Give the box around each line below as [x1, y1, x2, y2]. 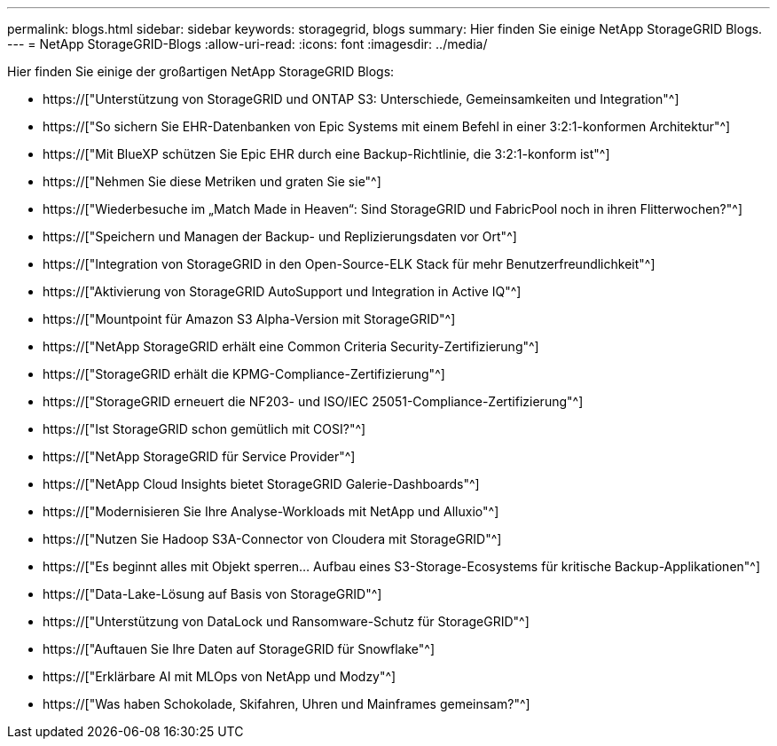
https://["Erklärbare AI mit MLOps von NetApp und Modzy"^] [43, 669, 396, 684]
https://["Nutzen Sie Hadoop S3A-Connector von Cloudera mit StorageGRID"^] [43, 531, 502, 546]
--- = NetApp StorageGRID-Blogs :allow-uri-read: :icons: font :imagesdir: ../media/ [7, 36, 488, 51]
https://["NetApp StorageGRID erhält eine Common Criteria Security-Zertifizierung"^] [43, 339, 539, 354]
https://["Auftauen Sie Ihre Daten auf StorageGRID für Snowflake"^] [43, 641, 435, 656]
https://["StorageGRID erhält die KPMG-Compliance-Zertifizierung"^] [43, 366, 445, 381]
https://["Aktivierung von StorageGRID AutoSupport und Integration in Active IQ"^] [43, 284, 522, 299]
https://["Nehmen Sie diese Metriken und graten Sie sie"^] [43, 174, 381, 189]
